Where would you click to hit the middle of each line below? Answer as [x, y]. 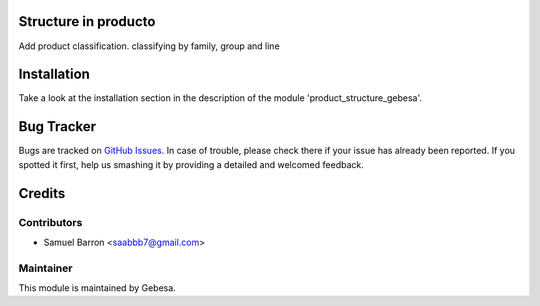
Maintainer [45, 268]
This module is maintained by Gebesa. [97, 288]
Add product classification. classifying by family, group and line [149, 46]
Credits [42, 193]
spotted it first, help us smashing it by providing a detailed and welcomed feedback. [191, 164]
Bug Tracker [57, 126]
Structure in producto [87, 21]
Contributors [50, 222]
